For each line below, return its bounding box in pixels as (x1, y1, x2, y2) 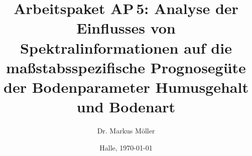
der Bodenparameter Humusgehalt (4, 76, 248, 97)
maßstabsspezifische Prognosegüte (6, 57, 246, 77)
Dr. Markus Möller (97, 125, 155, 136)
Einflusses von (76, 18, 176, 38)
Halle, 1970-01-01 (99, 142, 153, 152)
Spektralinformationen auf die (20, 37, 232, 58)
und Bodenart (76, 96, 176, 117)
